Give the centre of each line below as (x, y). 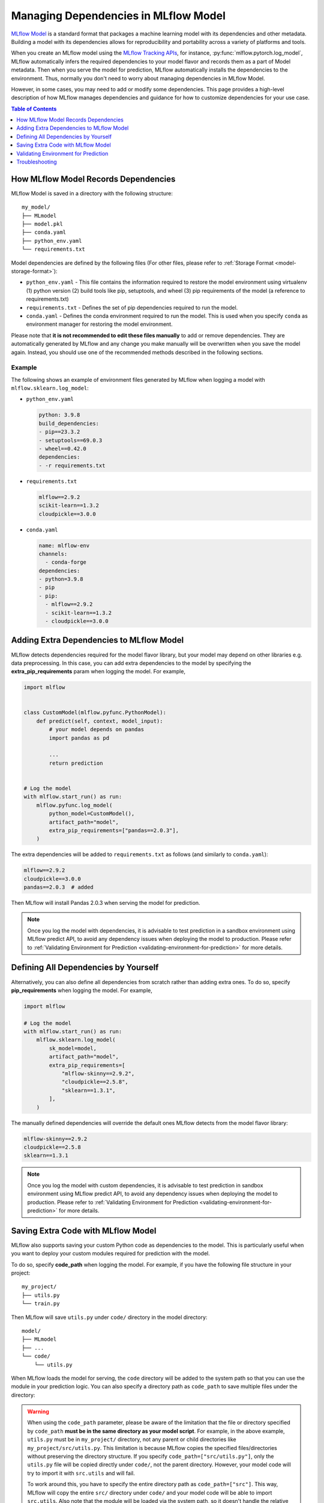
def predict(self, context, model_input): (100, 721)
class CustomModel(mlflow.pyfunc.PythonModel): (95, 713)
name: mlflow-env (64, 545)
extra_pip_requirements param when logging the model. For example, (98, 672)
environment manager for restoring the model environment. (100, 324)
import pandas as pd (79, 738)
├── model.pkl (42, 224)
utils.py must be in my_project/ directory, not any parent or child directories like (132, 1439)
